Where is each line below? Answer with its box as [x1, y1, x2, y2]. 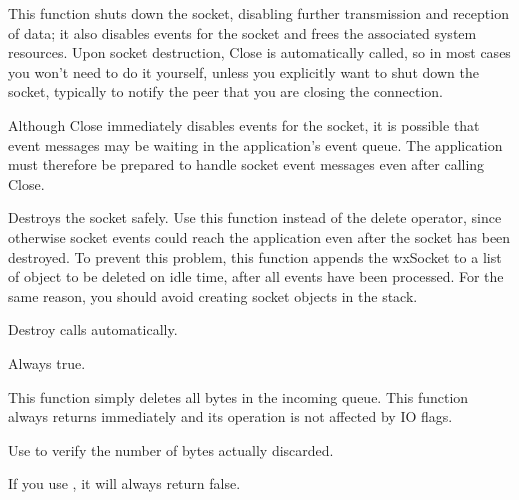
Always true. [8, 352, 86, 373]
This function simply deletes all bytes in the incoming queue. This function [8, 386, 469, 407]
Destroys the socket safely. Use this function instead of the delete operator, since [8, 207, 502, 228]
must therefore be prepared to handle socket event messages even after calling [8, 154, 485, 175]
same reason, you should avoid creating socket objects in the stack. [8, 285, 418, 306]
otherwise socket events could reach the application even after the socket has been [8, 226, 511, 247]
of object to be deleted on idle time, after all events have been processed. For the [8, 266, 504, 287]
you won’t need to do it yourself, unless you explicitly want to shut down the [8, 61, 479, 82]
